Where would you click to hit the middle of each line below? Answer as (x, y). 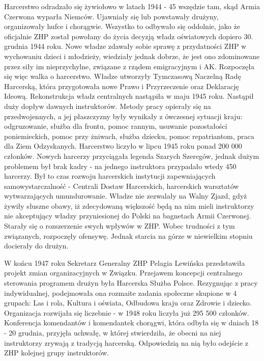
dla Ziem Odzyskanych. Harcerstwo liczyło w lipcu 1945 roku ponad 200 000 (123, 146)
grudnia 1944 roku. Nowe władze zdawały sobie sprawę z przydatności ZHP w (125, 46)
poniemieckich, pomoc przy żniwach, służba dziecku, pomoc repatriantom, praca (129, 136)
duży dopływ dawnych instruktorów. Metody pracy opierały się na (108, 106)
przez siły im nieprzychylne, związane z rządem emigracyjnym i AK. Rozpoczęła (129, 66)
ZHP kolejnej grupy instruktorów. (57, 353)
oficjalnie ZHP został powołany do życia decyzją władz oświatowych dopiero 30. (129, 36)
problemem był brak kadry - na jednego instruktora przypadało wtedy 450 (120, 166)
